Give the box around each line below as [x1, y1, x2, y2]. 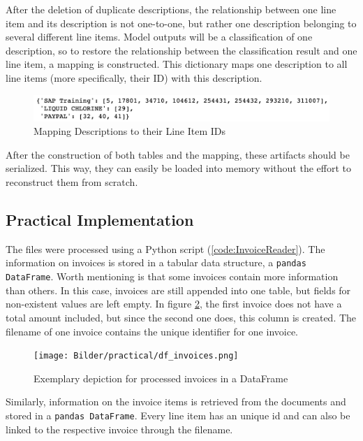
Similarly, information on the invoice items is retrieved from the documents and [6, 394, 346, 409]
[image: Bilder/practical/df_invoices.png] [34, 351, 239, 361]
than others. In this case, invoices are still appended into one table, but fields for [6, 282, 351, 297]
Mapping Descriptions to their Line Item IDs [34, 124, 226, 138]
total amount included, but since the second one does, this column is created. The [6, 310, 357, 324]
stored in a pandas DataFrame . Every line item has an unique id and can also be [6, 407, 350, 422]
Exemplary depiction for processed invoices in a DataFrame [34, 370, 288, 385]
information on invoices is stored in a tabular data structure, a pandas [6, 255, 306, 270]
